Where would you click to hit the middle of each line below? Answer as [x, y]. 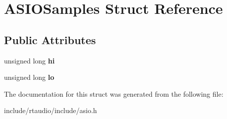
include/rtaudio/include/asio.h [51, 110]
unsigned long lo [29, 77]
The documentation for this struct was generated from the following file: [114, 93]
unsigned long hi [29, 60]
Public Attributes [50, 39]
